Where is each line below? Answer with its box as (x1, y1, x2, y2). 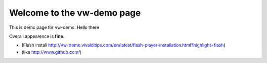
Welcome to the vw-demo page (9, 7, 141, 18)
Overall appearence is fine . (9, 33, 65, 39)
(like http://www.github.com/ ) (21, 49, 82, 55)
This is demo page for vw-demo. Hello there (9, 24, 99, 30)
